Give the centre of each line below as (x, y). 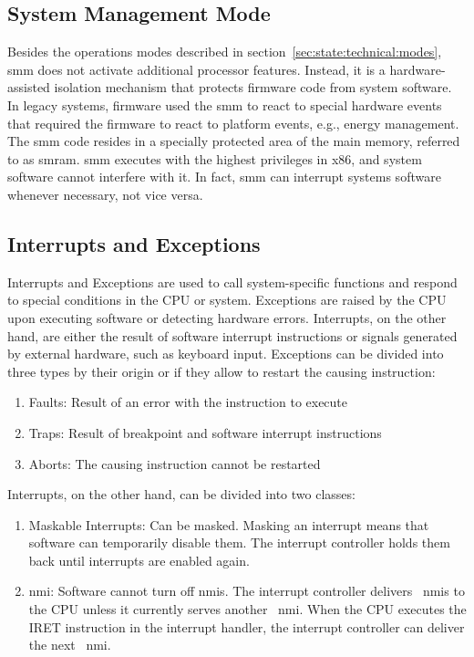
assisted (29, 87)
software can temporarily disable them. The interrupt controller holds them (239, 542)
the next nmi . (70, 645)
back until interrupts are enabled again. (139, 560)
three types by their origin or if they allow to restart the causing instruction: (222, 371)
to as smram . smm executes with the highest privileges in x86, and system (215, 158)
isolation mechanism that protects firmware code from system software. (253, 87)
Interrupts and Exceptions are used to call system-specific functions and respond (232, 282)
